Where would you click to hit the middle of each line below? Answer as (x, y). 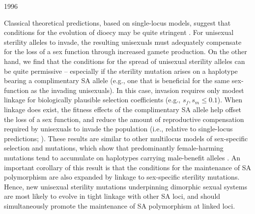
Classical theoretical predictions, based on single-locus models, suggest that (117, 22)
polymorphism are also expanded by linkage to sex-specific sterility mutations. (122, 177)
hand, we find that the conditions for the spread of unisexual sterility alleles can (125, 61)
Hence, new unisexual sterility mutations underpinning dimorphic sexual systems (126, 186)
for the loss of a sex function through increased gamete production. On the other (126, 51)
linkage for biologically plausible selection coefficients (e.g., (92, 100)
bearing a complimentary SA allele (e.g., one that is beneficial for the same (117, 80)
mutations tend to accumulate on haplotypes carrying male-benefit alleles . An (122, 157)
